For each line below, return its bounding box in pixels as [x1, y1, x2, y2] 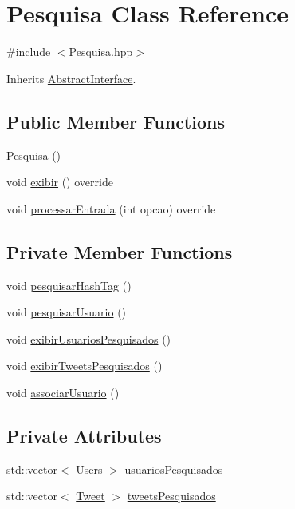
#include [6, 43, 51, 60]
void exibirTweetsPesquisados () [6, 357, 163, 374]
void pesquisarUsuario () [6, 304, 127, 320]
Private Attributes [6, 423, 162, 447]
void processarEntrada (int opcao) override [6, 200, 216, 217]
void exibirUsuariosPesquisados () [6, 330, 171, 347]
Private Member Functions [6, 239, 233, 264]
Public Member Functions [6, 109, 225, 133]
